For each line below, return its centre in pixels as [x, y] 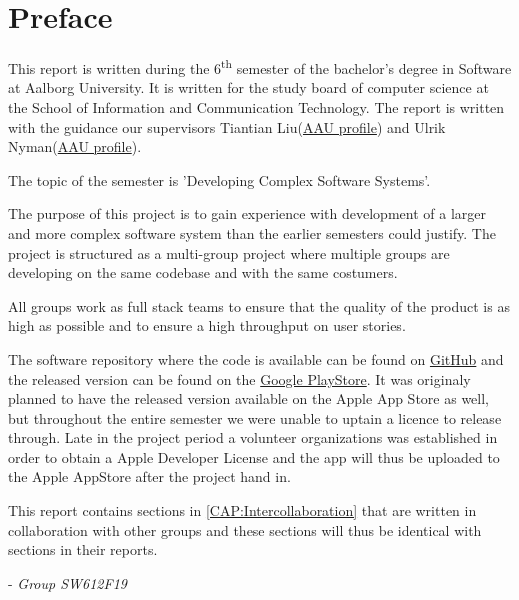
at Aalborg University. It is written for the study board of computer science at [248, 87]
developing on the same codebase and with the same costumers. [203, 272]
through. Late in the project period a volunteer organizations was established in [253, 437]
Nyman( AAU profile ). [75, 146]
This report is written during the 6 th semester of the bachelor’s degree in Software [260, 66]
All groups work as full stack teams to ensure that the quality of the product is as [259, 305]
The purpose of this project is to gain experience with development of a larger [247, 213]
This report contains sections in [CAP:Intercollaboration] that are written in [242, 510]
